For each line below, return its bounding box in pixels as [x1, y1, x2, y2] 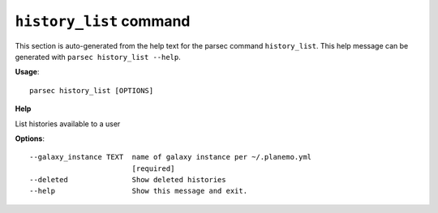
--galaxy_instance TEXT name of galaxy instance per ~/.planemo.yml [29, 152, 312, 162]
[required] [131, 164, 175, 173]
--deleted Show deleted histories [29, 175, 226, 185]
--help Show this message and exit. [29, 186, 247, 196]
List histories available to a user [15, 118, 121, 129]
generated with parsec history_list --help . [15, 52, 182, 62]
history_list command [15, 12, 191, 30]
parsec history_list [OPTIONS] [29, 86, 154, 95]
